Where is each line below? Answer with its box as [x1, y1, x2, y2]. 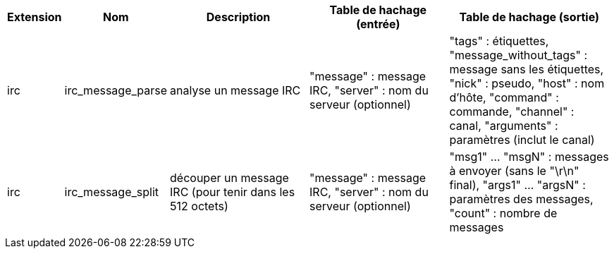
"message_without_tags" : [449, 48, 588, 62]
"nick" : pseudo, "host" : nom [449, 76, 605, 90]
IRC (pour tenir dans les [170, 185, 295, 199]
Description [206, 10, 271, 24]
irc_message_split [64, 185, 159, 199]
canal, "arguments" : [449, 119, 558, 133]
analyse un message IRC [170, 83, 301, 97]
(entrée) [356, 17, 400, 31]
